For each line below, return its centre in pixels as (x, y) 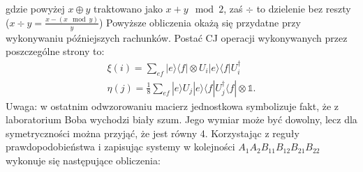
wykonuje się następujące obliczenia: (83, 160)
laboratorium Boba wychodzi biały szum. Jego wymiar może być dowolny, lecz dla (181, 119)
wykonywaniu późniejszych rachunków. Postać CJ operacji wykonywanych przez (177, 37)
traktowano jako (128, 8)
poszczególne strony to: (55, 51)
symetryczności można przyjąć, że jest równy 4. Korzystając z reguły (153, 133)
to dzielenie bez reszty (304, 8)
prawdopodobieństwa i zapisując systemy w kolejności (120, 147)
